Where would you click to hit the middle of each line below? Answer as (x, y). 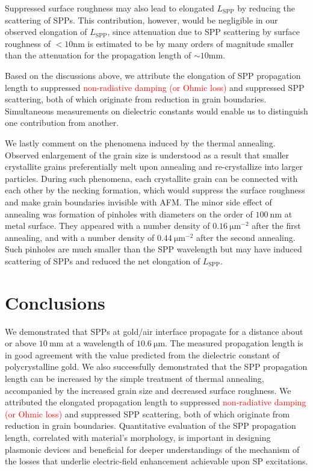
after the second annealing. (246, 237)
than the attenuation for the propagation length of (98, 55)
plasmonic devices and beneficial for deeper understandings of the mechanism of (152, 449)
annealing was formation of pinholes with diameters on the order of (129, 214)
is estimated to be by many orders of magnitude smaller (191, 43)
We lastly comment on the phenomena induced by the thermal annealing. (140, 142)
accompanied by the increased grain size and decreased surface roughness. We (148, 390)
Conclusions (55, 302)
